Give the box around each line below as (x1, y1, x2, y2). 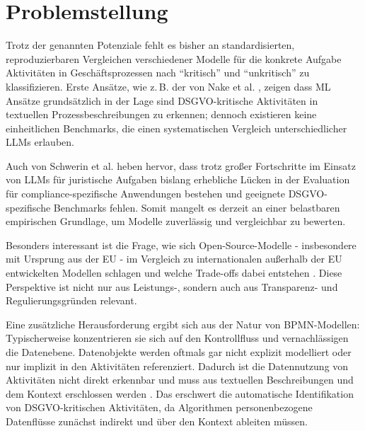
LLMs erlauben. (6, 134, 74, 149)
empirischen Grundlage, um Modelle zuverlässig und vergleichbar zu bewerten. (6, 214, 346, 229)
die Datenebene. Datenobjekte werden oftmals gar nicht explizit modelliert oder (6, 345, 352, 359)
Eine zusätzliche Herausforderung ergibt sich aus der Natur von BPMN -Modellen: (6, 316, 360, 331)
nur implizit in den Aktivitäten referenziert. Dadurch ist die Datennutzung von (6, 358, 349, 373)
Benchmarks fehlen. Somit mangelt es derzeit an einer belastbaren (53, 200, 340, 214)
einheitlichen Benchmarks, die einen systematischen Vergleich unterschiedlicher (6, 120, 347, 135)
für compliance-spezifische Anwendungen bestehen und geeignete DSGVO (6, 186, 325, 201)
